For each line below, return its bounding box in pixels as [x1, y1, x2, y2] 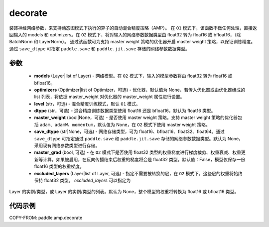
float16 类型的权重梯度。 [34, 163, 84, 169]
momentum [72, 122, 94, 127]
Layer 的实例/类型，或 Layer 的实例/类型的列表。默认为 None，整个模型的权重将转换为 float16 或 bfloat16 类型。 [9, 189, 239, 195]
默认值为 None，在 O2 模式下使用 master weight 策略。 [97, 121, 210, 127]
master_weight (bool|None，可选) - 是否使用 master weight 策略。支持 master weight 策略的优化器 [34, 114, 238, 120]
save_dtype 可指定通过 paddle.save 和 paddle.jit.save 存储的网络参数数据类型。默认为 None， [34, 135, 244, 141]
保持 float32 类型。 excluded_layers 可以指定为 [34, 177, 131, 183]
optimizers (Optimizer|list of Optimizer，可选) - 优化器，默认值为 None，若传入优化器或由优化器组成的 [34, 87, 246, 93]
